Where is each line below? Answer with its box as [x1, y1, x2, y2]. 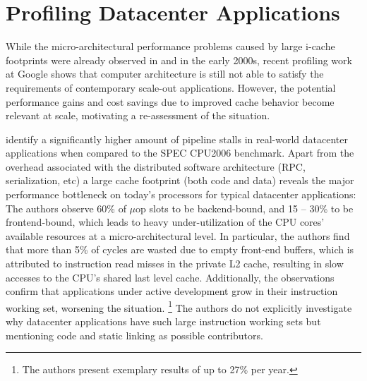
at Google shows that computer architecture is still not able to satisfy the [6, 66, 324, 81]
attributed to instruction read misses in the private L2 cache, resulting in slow [6, 256, 344, 271]
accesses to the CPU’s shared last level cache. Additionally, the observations [6, 270, 335, 284]
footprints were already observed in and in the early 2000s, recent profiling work [6, 52, 352, 67]
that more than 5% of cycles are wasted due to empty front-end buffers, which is [6, 242, 354, 257]
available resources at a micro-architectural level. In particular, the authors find [6, 228, 350, 243]
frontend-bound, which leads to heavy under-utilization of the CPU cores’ [6, 214, 325, 229]
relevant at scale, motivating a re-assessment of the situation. [6, 108, 270, 123]
